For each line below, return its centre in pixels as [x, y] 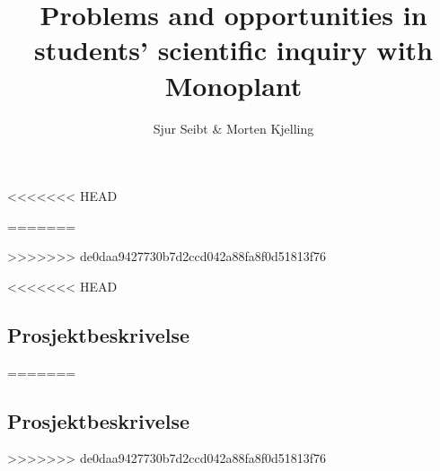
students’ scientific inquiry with [233, 50]
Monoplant [233, 85]
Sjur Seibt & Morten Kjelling [233, 128]
